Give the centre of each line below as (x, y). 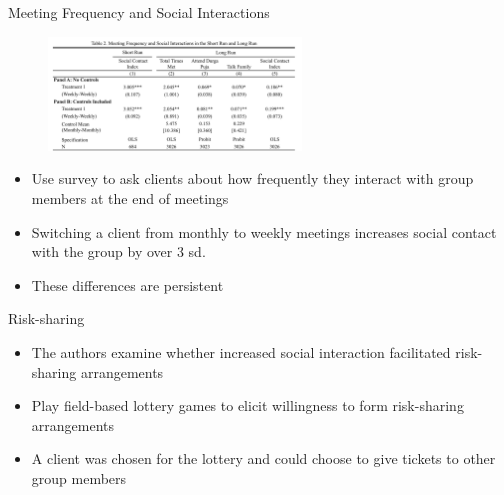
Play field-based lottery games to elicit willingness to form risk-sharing (247, 405)
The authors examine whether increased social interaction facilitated (241, 352)
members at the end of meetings (130, 198)
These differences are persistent (127, 284)
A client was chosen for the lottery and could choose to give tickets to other (263, 458)
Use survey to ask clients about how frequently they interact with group (252, 178)
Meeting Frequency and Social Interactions (139, 12)
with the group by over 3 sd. (118, 251)
